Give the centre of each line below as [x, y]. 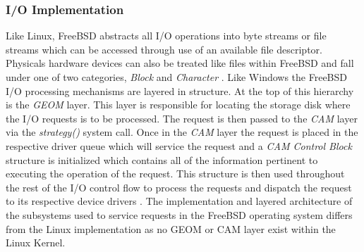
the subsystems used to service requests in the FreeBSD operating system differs [179, 214]
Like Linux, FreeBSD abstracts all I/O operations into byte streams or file [166, 36]
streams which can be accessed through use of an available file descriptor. [164, 49]
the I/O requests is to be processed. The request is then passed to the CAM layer [182, 118]
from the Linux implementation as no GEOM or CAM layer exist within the [171, 228]
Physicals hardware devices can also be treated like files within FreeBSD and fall [180, 63]
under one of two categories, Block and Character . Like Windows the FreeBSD [177, 77]
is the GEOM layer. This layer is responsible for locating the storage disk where [178, 105]
